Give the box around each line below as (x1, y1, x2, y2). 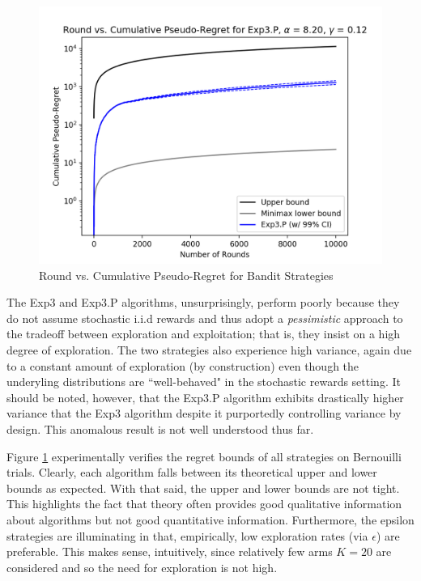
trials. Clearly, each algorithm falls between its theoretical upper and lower (6, 464, 377, 481)
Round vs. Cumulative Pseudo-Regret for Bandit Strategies (39, 266, 334, 283)
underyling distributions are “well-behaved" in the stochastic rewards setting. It (6, 373, 401, 390)
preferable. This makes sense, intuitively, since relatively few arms (6, 543, 333, 560)
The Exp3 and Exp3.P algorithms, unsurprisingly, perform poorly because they (6, 294, 400, 311)
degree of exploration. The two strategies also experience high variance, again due (6, 341, 412, 358)
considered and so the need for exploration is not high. (6, 558, 278, 575)
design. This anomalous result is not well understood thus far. (6, 420, 314, 437)
